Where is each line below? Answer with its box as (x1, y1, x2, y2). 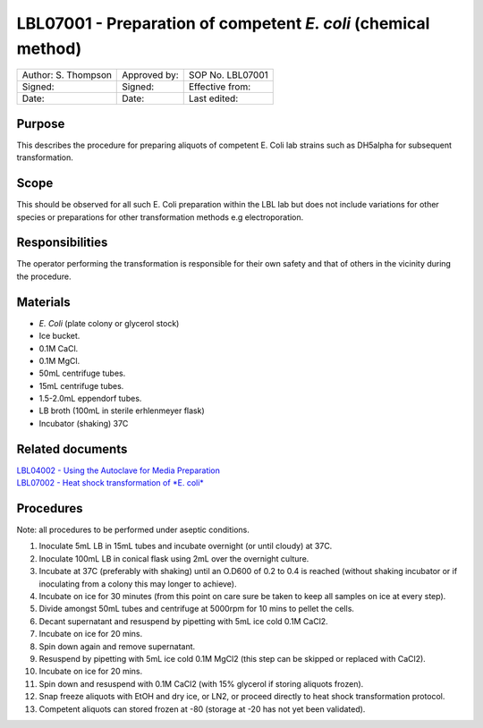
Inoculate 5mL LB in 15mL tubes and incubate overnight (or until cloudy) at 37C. (38, 541, 333, 552)
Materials (16, 294, 71, 309)
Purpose (16, 116, 65, 131)
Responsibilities (16, 235, 108, 250)
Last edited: (188, 92, 239, 105)
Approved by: (122, 69, 179, 81)
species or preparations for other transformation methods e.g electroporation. (16, 211, 304, 223)
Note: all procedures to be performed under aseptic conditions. (16, 524, 250, 536)
